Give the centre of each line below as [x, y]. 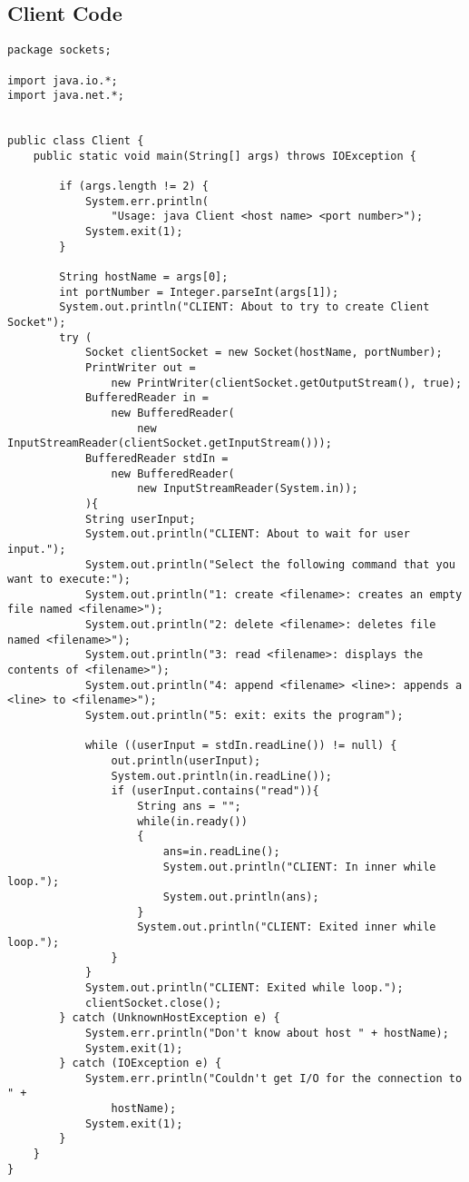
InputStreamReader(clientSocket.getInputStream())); [170, 443]
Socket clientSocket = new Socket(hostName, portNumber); [264, 353]
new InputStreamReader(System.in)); [248, 489]
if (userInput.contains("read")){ [215, 791]
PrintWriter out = [140, 367]
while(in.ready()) [192, 821]
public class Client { [76, 141]
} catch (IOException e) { [141, 1064]
